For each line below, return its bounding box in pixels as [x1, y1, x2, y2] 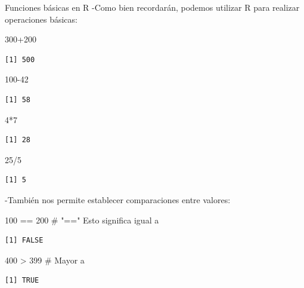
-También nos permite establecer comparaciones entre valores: [5, 193, 231, 206]
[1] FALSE [5, 236, 44, 245]
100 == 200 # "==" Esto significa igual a [5, 213, 159, 226]
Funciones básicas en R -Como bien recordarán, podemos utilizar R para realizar [5, 1, 300, 13]
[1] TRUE [5, 276, 39, 285]
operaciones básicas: [5, 13, 77, 25]
